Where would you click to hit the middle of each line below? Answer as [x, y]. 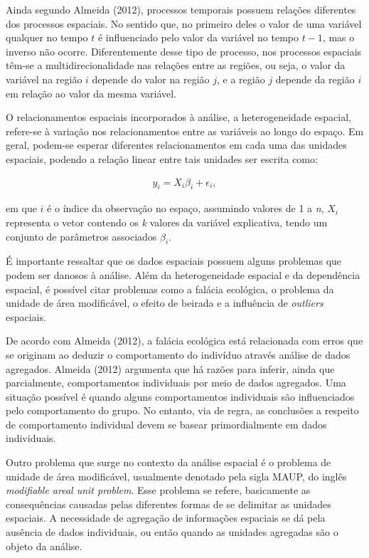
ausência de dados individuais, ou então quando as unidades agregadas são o [172, 532]
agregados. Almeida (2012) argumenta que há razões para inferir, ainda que [170, 368]
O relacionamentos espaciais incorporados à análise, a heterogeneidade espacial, [178, 117]
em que [21, 208]
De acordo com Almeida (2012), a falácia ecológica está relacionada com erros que [184, 341]
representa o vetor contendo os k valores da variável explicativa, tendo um [167, 222]
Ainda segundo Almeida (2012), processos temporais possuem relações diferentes [181, 9]
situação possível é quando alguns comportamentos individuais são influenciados [180, 396]
